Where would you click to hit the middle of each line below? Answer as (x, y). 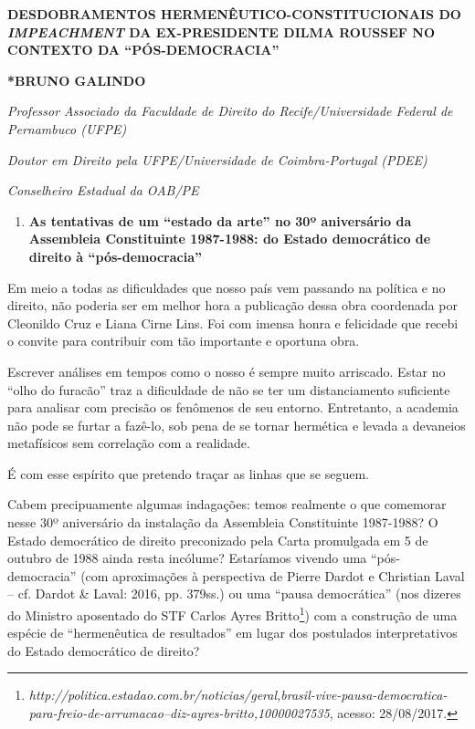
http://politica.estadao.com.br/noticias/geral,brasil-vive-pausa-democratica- (238, 695)
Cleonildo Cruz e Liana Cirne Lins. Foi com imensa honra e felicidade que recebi (233, 323)
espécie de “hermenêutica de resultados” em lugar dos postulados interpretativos (232, 633)
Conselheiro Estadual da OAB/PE (103, 190)
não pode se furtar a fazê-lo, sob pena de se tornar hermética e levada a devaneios (237, 425)
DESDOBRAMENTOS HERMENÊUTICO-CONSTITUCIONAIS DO (234, 14)
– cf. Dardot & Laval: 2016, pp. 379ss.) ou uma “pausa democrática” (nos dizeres (234, 594)
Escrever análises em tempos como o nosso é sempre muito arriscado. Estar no (227, 371)
